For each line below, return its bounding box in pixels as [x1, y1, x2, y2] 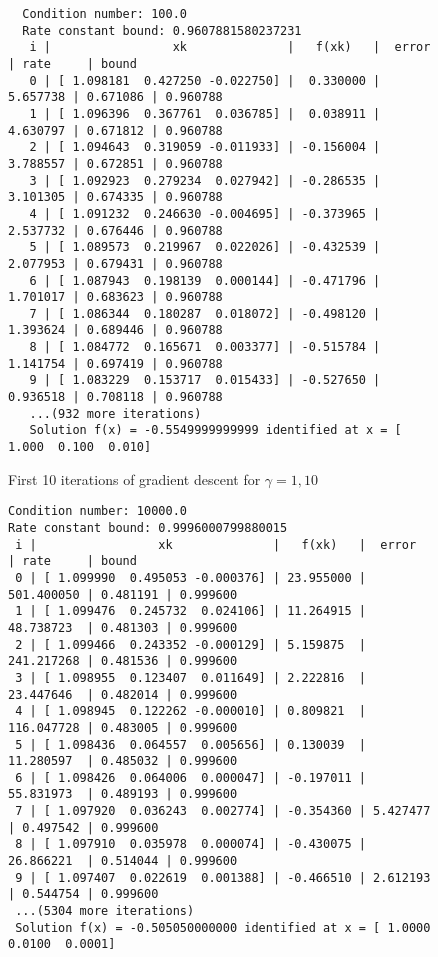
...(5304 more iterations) [15, 904, 195, 919]
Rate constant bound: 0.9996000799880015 [8, 520, 288, 535]
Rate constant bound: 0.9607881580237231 [22, 23, 302, 38]
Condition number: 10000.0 [8, 504, 187, 519]
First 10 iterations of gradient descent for [8, 468, 261, 489]
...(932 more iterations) [29, 406, 202, 421]
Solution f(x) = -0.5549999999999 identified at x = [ [29, 423, 402, 438]
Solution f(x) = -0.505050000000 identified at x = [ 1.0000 [15, 920, 431, 935]
